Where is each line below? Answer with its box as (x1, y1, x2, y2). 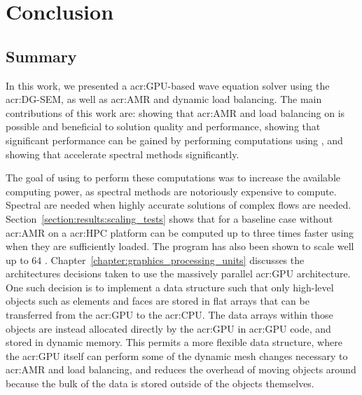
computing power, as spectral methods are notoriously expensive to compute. (6, 183, 337, 198)
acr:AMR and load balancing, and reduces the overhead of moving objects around (6, 362, 356, 377)
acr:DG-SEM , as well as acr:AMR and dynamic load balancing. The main (6, 92, 322, 106)
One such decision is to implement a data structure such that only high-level (6, 279, 334, 294)
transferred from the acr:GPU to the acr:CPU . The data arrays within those (6, 307, 333, 322)
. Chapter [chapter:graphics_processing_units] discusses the (45, 252, 305, 267)
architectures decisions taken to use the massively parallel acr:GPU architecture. (6, 266, 351, 281)
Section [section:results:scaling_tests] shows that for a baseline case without (6, 211, 333, 226)
